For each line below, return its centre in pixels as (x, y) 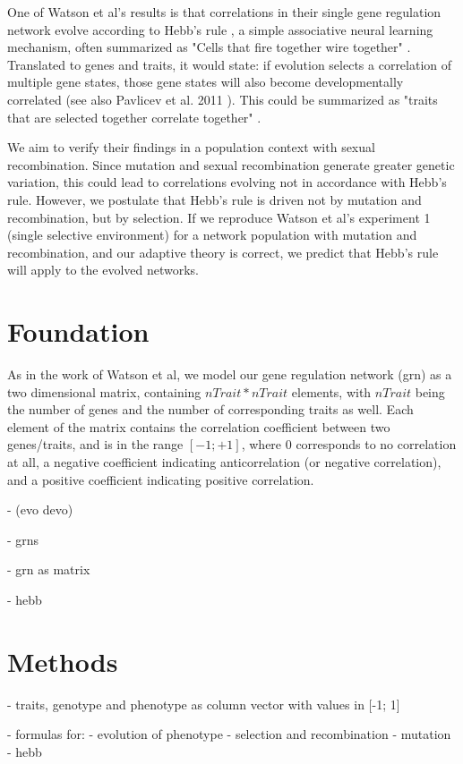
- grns (23, 539)
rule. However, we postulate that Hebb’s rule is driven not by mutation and (214, 199)
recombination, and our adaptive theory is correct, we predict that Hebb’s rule (223, 252)
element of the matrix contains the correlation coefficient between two (199, 426)
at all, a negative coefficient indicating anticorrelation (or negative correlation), (224, 462)
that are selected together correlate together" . (134, 117)
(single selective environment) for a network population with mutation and (212, 235)
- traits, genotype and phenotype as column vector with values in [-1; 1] (204, 704)
